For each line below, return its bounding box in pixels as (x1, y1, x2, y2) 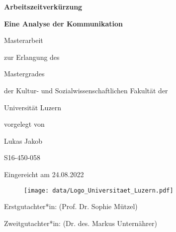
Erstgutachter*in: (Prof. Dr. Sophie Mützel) (4, 201, 138, 212)
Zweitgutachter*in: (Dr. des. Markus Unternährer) (4, 218, 157, 228)
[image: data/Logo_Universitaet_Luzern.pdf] (24, 187, 174, 194)
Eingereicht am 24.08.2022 (4, 169, 84, 179)
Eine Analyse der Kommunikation (4, 18, 123, 28)
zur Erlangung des (4, 51, 60, 62)
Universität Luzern (4, 102, 62, 112)
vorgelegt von (4, 119, 45, 129)
